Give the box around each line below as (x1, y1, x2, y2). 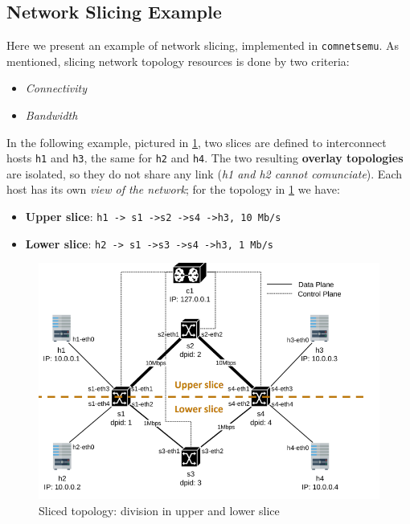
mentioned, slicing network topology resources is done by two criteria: (6, 52, 350, 69)
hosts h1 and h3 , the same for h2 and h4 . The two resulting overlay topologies (6, 149, 404, 166)
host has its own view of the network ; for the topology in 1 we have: (6, 181, 340, 198)
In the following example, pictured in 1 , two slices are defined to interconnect (6, 133, 387, 150)
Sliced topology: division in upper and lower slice (39, 501, 280, 518)
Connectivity (25, 80, 88, 96)
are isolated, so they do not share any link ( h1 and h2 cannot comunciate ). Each (6, 165, 402, 182)
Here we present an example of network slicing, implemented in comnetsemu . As (6, 37, 400, 54)
